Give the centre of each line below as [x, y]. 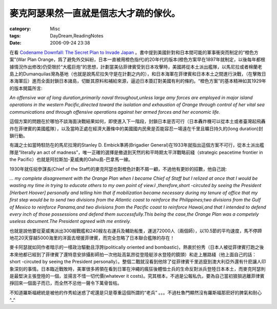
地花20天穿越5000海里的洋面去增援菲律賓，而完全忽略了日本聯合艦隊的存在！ [92, 238]
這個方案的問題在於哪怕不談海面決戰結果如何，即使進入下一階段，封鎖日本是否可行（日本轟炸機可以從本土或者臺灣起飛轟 [137, 121]
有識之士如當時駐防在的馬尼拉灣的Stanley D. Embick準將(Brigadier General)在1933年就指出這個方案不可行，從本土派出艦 [137, 145]
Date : [15, 43]
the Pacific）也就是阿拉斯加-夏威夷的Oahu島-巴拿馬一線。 [71, 159]
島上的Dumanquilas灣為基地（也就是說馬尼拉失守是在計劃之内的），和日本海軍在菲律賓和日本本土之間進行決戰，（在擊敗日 [138, 74]
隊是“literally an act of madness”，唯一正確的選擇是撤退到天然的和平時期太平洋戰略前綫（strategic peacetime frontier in [136, 152]
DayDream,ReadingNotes [77, 35]
